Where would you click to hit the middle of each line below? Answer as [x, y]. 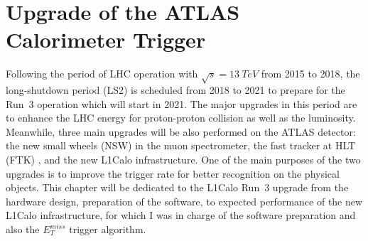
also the [23, 229]
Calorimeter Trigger [106, 39]
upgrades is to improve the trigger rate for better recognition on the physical [173, 173]
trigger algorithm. [108, 229]
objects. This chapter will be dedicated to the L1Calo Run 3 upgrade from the [177, 187]
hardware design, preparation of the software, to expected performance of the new [184, 201]
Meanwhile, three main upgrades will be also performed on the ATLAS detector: [181, 131]
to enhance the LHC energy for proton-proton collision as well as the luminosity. [181, 118]
